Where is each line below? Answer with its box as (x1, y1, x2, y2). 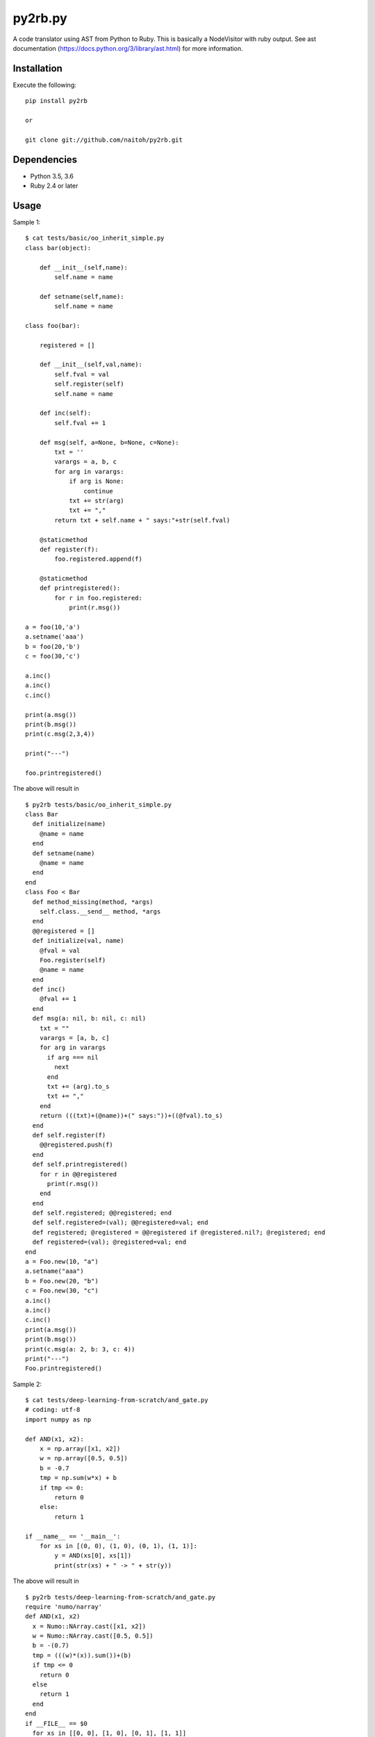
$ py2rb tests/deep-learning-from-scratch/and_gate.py (25, 1593, 216, 1601)
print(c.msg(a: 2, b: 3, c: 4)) (25, 1345, 135, 1353)
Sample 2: (12, 1380, 42, 1388)
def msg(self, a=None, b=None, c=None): (39, 438, 180, 446)
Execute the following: (12, 81, 76, 89)
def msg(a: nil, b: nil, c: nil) (32, 1014, 147, 1023)
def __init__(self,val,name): (39, 361, 142, 368)
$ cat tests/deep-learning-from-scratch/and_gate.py (25, 1397, 208, 1404)
